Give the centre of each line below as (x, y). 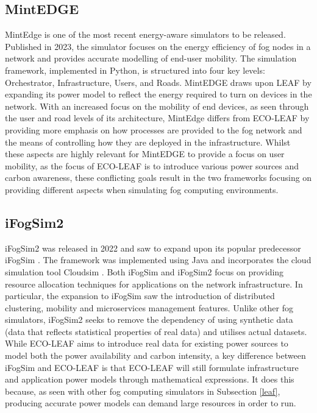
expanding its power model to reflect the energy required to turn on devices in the (158, 94)
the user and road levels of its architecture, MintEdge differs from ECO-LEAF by (157, 118)
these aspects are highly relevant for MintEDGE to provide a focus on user (145, 154)
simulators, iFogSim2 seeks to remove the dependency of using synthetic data (149, 319)
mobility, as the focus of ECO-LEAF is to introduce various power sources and (152, 165)
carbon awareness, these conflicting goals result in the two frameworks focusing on (158, 178)
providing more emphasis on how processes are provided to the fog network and (154, 129)
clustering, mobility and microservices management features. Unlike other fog (149, 307)
